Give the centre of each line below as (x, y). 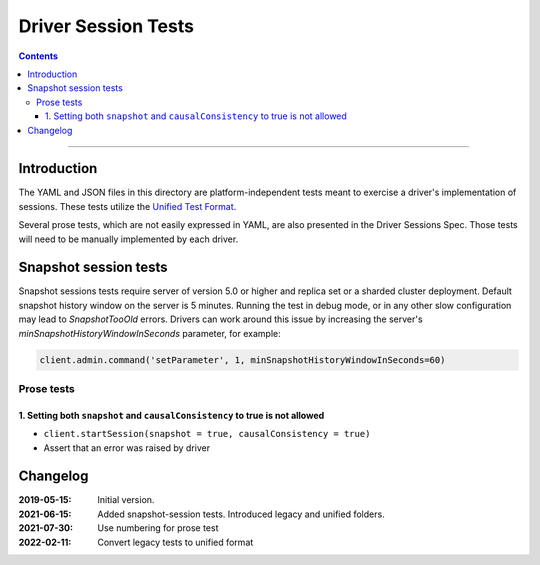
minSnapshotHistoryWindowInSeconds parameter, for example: (149, 333)
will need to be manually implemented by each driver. (128, 239)
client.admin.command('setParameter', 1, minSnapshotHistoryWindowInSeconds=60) (242, 359)
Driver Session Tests (106, 26)
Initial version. (126, 500)
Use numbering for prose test (158, 528)
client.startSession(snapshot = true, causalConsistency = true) (207, 434)
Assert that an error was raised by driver (126, 447)
